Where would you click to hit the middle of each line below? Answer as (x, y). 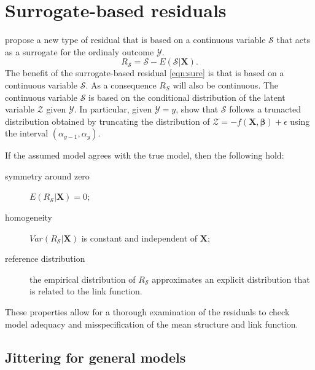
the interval (27, 133)
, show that (197, 109)
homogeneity (29, 217)
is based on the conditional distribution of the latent (187, 97)
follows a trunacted (265, 109)
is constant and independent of (139, 238)
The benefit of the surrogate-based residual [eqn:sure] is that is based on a (145, 73)
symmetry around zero (47, 175)
